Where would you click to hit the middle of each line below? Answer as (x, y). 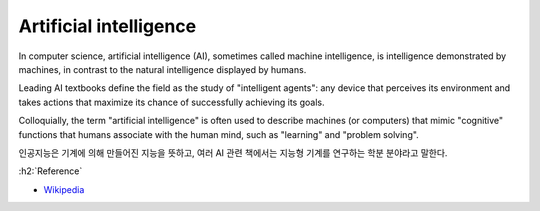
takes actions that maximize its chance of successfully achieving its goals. (171, 102)
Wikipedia (64, 189)
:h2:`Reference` (50, 171)
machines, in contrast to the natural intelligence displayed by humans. (162, 69)
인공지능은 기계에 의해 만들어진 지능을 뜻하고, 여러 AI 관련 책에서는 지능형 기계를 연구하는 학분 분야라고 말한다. (233, 152)
